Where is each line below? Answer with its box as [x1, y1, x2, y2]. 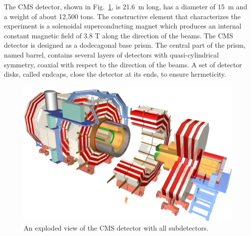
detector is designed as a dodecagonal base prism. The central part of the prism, [4, 40, 246, 50]
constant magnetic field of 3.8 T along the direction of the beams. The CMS [4, 30, 233, 40]
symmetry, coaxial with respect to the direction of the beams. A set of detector [4, 59, 242, 69]
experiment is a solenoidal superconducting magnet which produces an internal [4, 21, 242, 31]
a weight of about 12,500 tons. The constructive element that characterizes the [4, 11, 241, 21]
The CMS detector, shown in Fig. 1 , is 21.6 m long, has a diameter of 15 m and [4, 1, 248, 11]
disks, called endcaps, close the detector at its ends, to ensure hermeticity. [4, 69, 226, 79]
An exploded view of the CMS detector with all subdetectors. [24, 223, 209, 233]
